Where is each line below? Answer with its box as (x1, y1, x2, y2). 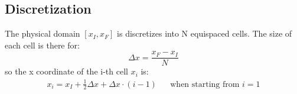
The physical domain (5, 27, 80, 40)
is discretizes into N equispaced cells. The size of (117, 27, 292, 40)
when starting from (170, 80, 240, 89)
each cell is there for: (5, 38, 80, 51)
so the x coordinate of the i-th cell (5, 65, 128, 77)
